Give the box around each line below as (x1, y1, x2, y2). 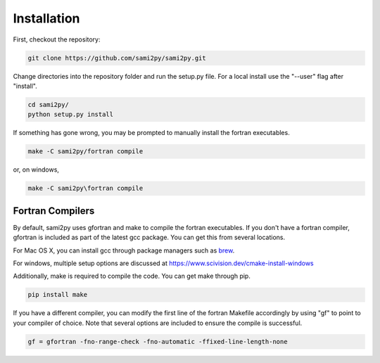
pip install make (27, 291, 88, 299)
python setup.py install (27, 110, 114, 119)
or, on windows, (13, 165, 60, 174)
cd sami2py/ (27, 101, 70, 108)
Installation (13, 11, 80, 26)
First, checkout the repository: (13, 35, 101, 44)
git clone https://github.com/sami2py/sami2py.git (27, 53, 207, 62)
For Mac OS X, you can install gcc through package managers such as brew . (13, 246, 235, 255)
